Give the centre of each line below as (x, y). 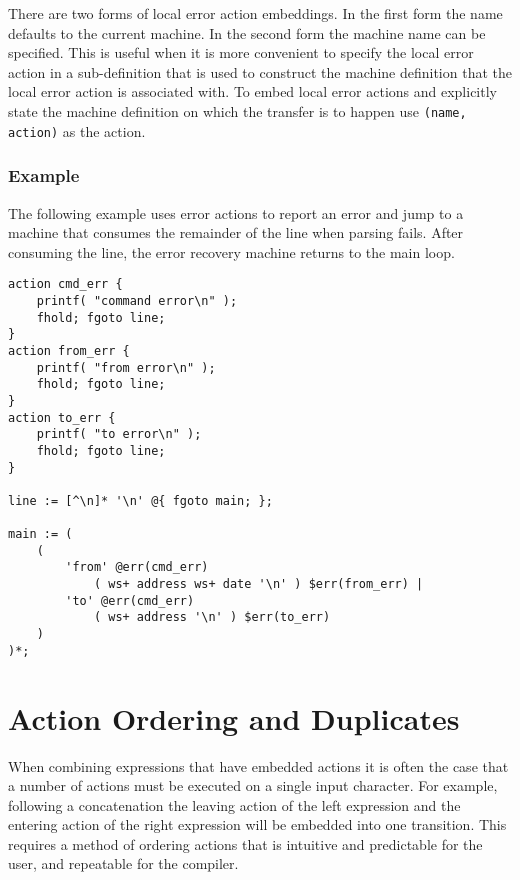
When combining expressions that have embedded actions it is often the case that (258, 765)
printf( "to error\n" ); (119, 434)
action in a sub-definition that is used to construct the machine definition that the (260, 71)
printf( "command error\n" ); (137, 300)
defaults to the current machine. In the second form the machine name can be (247, 32)
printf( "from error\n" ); (126, 367)
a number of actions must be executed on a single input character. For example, (253, 785)
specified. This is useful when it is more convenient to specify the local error (241, 52)
